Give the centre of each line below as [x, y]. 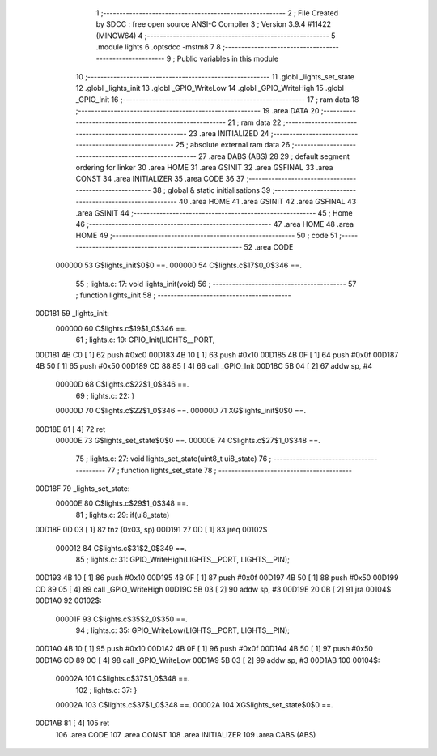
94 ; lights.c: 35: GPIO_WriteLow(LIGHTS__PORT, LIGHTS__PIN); [183, 630]
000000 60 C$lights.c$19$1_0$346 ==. [121, 328]
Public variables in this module [228, 58]
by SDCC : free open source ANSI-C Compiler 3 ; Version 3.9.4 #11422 [214, 24]
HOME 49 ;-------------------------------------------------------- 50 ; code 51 [206, 236]
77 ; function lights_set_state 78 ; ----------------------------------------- [229, 470]
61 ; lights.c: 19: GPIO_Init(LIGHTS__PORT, [145, 340]
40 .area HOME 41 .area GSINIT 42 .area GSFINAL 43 [267, 202]
